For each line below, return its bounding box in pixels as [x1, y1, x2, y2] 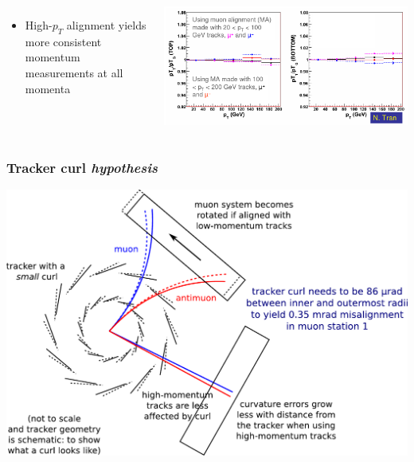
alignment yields [66, 17, 146, 33]
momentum [25, 49, 80, 65]
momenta [25, 80, 71, 96]
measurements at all [25, 64, 123, 80]
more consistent [25, 33, 102, 49]
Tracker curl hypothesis [6, 157, 158, 177]
